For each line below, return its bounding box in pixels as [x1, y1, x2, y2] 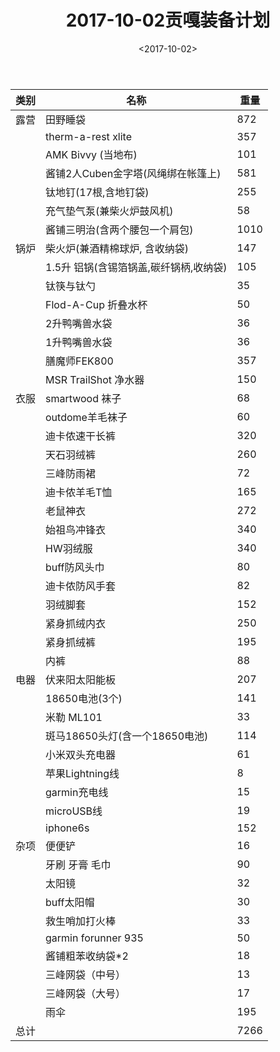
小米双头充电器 [45, 747, 117, 761]
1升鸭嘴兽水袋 [45, 335, 113, 349]
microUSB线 [45, 804, 103, 818]
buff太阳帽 [45, 895, 95, 909]
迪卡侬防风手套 [45, 579, 117, 593]
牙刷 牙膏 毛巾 [45, 857, 112, 871]
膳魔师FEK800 [45, 354, 114, 368]
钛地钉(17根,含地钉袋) [45, 185, 150, 199]
